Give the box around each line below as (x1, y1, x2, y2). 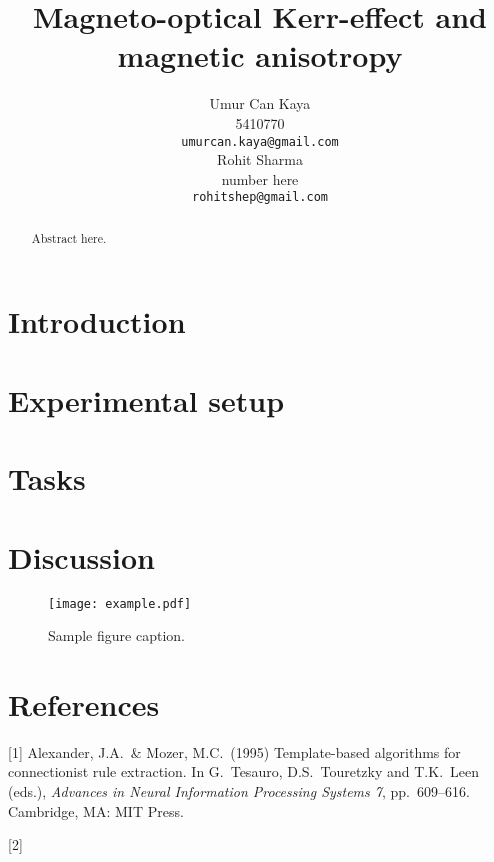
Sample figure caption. (48, 625, 185, 646)
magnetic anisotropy (117, 35, 403, 76)
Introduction (8, 301, 186, 342)
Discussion (8, 536, 155, 577)
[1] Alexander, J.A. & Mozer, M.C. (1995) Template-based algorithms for (8, 741, 461, 762)
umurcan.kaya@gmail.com (181, 134, 339, 149)
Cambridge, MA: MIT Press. (8, 800, 184, 821)
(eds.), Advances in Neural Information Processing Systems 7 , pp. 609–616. (8, 781, 470, 802)
